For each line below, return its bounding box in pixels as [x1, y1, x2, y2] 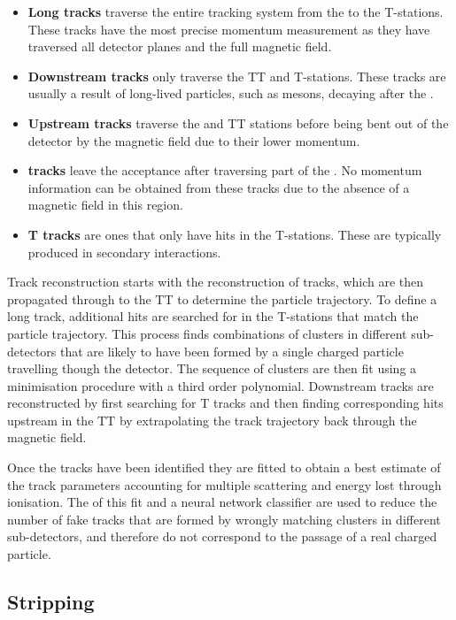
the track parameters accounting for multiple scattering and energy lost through [7, 475, 442, 494]
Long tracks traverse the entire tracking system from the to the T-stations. [27, 3, 444, 20]
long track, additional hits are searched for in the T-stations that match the [7, 307, 419, 325]
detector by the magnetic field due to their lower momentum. [27, 131, 360, 149]
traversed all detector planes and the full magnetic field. [27, 37, 332, 56]
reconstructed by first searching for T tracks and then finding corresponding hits [7, 394, 444, 412]
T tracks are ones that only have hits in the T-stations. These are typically [27, 225, 442, 243]
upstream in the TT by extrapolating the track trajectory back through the [7, 410, 417, 429]
